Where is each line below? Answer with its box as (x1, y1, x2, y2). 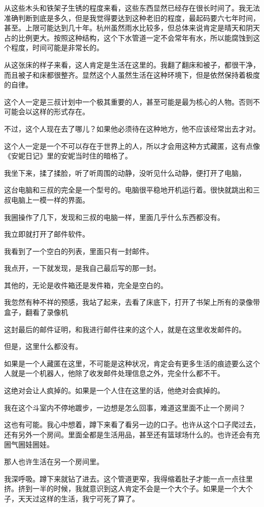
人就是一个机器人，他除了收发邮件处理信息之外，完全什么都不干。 (4, 368, 224, 378)
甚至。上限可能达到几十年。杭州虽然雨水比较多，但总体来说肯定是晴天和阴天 (4, 22, 260, 33)
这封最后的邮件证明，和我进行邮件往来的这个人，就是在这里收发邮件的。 (4, 324, 246, 334)
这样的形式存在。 (32, 106, 89, 117)
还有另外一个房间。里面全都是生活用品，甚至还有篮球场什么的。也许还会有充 (4, 429, 260, 439)
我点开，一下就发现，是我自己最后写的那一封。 (4, 263, 160, 273)
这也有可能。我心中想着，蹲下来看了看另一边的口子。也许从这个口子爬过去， (4, 419, 260, 430)
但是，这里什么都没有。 (4, 341, 82, 352)
